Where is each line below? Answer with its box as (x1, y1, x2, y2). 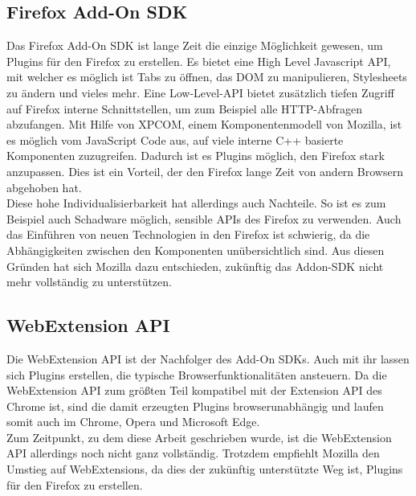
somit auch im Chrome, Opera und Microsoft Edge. (6, 413, 260, 430)
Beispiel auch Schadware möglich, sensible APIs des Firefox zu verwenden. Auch (6, 210, 402, 227)
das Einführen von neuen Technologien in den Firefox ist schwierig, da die (6, 226, 370, 243)
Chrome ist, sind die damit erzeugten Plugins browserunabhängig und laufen (6, 397, 384, 414)
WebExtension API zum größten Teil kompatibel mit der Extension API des (6, 382, 382, 399)
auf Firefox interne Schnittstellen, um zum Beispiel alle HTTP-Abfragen (6, 100, 363, 117)
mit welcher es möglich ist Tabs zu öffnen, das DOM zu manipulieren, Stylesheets (6, 68, 407, 85)
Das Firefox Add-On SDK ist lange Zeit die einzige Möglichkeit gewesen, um (6, 37, 383, 54)
